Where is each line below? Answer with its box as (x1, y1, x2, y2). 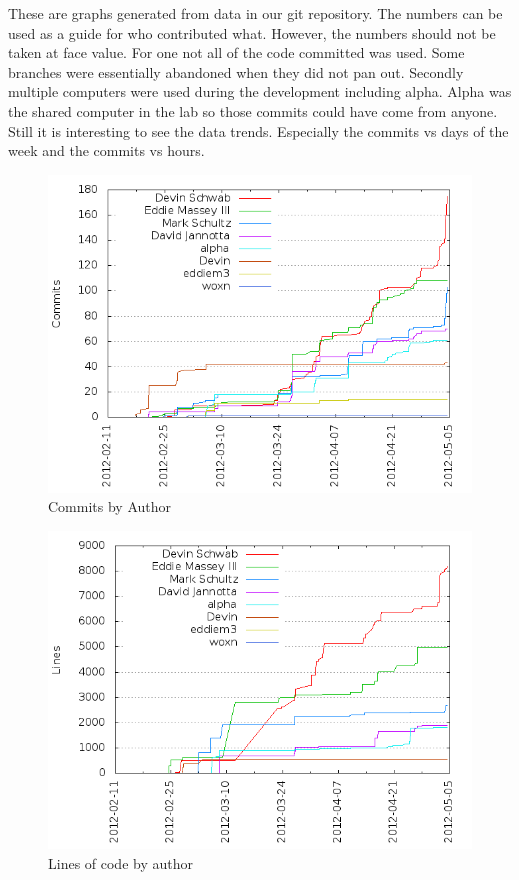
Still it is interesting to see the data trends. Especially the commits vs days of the (8, 120, 509, 141)
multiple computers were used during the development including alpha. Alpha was (8, 81, 512, 102)
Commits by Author (48, 496, 172, 517)
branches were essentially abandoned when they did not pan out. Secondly (8, 61, 464, 82)
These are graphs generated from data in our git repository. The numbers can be (8, 3, 503, 23)
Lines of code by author (48, 852, 193, 873)
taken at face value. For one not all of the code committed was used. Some (8, 42, 465, 63)
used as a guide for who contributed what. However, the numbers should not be (8, 22, 496, 43)
